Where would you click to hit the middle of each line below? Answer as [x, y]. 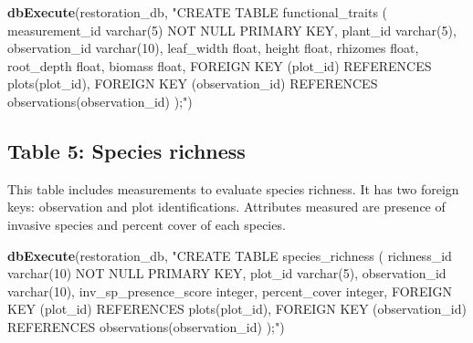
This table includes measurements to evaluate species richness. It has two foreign [233, 188]
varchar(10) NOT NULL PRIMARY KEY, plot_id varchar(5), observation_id [227, 273]
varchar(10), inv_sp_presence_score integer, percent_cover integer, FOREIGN [230, 291]
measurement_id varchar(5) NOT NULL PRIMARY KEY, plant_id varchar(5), [232, 30]
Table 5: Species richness [126, 150]
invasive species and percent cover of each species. [147, 224]
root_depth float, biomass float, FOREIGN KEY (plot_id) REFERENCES [220, 65]
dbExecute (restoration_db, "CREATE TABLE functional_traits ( [198, 12]
